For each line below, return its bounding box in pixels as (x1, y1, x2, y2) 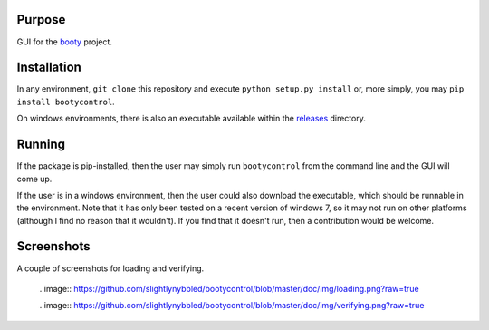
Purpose (16, 12, 66, 27)
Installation (16, 60, 81, 75)
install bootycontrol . (16, 96, 115, 107)
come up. (16, 173, 53, 184)
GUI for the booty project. (16, 36, 113, 47)
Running (16, 137, 66, 152)
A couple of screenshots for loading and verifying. (16, 263, 205, 274)
